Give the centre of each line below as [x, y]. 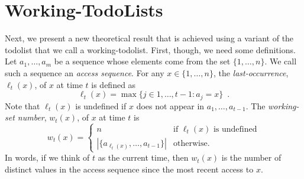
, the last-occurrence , [251, 72]
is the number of [251, 157]
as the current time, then [143, 157]
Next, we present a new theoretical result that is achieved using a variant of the [149, 38]
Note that [22, 105]
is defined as [114, 84]
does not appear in [170, 105]
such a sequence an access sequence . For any [85, 72]
